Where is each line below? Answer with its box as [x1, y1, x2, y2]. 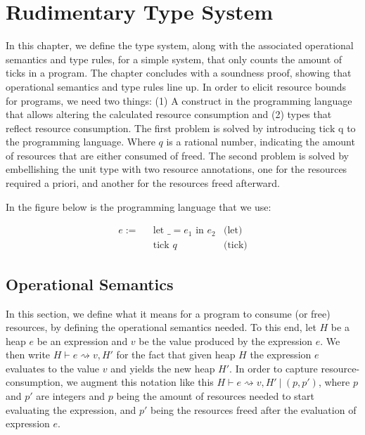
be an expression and [37, 333, 128, 348]
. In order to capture [229, 361, 318, 375]
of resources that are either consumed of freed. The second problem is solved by [6, 148, 349, 162]
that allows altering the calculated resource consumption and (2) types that [6, 107, 332, 122]
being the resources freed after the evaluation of [151, 402, 357, 417]
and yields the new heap [110, 361, 215, 375]
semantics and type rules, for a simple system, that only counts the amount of [6, 51, 342, 66]
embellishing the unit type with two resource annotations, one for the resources [6, 162, 347, 176]
